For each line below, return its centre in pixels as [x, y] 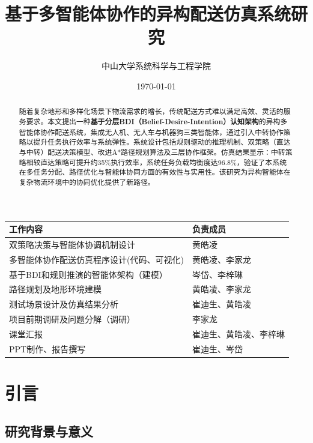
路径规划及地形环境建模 [55, 289]
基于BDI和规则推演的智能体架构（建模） [88, 274]
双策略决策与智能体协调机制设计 [72, 244]
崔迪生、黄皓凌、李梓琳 [238, 333]
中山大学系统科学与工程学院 [156, 66]
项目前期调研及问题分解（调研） [72, 319]
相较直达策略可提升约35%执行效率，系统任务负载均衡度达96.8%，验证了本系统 [156, 162]
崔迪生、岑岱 [217, 348]
